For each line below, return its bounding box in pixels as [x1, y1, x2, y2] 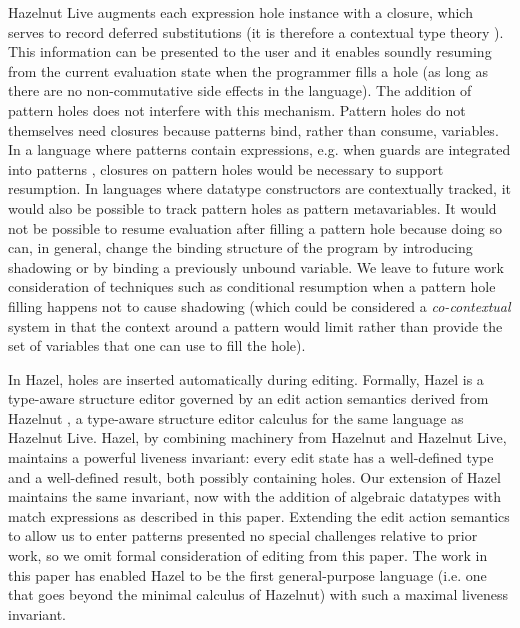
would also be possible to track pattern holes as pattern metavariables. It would [8, 197, 497, 218]
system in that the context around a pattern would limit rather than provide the [8, 315, 503, 336]
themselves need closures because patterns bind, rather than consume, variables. [8, 119, 499, 140]
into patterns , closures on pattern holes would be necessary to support [8, 158, 444, 179]
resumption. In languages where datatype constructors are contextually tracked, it [8, 178, 511, 199]
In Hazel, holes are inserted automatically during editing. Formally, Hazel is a [8, 368, 484, 389]
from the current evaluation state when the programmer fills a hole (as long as [8, 60, 489, 81]
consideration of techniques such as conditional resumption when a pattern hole [8, 276, 496, 297]
